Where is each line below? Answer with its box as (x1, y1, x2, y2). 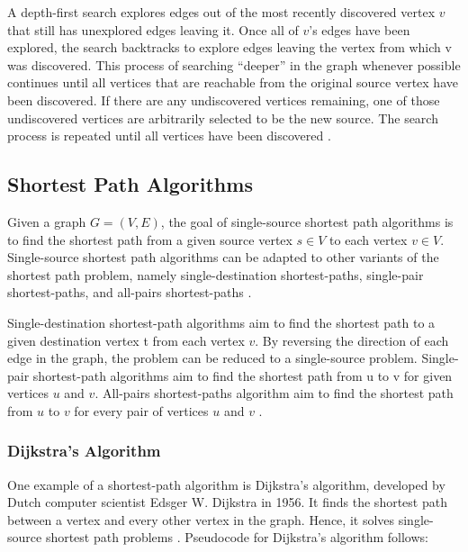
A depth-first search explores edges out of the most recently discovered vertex (7, 3, 436, 21)
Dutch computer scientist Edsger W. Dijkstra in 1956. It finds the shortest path (7, 493, 447, 511)
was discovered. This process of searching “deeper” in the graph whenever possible (7, 55, 461, 74)
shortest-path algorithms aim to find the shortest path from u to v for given (32, 366, 453, 385)
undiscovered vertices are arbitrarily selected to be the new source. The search (7, 108, 438, 127)
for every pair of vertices (74, 401, 209, 420)
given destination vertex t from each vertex (7, 330, 245, 349)
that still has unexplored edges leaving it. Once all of (7, 20, 299, 39)
